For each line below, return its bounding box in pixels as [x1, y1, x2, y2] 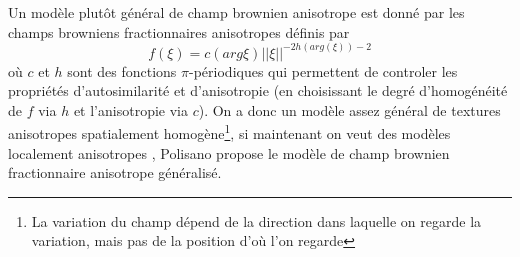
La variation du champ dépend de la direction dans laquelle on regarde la [31, 210, 482, 231]
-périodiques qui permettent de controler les [189, 60, 458, 81]
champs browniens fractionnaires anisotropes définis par [8, 21, 350, 42]
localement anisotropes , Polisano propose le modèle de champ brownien [8, 142, 450, 163]
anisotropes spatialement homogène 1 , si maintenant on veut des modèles [8, 120, 451, 144]
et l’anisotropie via [73, 99, 188, 120]
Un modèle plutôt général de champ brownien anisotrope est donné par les [8, 2, 465, 22]
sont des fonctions [67, 60, 177, 81]
